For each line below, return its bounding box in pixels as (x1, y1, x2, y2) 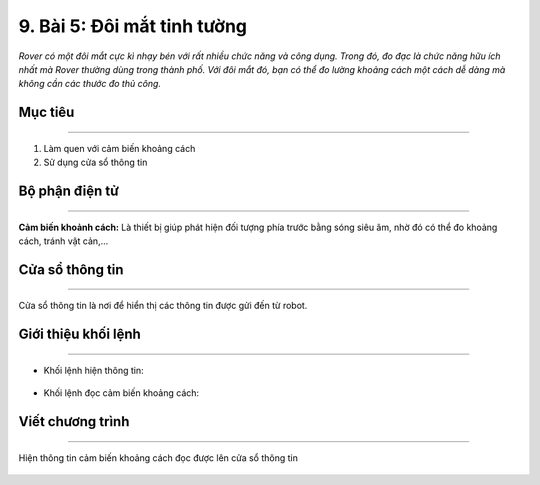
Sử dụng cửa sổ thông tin (43, 156, 148, 169)
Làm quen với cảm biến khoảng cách (43, 142, 196, 154)
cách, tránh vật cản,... (18, 235, 109, 247)
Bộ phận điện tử (18, 182, 120, 199)
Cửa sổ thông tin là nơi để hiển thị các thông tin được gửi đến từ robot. (18, 300, 308, 312)
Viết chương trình (18, 413, 130, 430)
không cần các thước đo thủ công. (18, 78, 162, 90)
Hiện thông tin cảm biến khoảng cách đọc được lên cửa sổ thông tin (18, 451, 299, 464)
